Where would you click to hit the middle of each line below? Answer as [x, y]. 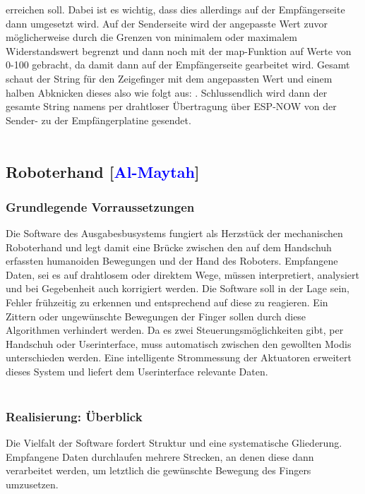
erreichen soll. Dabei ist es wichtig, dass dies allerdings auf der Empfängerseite [175, 9]
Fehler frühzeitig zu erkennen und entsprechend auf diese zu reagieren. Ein [167, 302]
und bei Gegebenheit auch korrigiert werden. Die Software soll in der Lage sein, [178, 288]
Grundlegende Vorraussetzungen [100, 206]
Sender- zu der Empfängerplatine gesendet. [98, 120]
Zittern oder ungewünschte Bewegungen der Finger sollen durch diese [156, 316]
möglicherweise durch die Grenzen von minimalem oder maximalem [151, 37]
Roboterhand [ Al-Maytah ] [103, 172]
